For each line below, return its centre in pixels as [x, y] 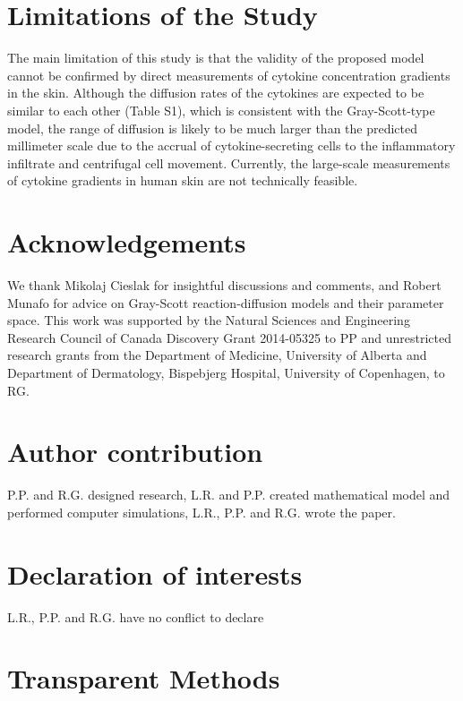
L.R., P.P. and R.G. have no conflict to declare [136, 616]
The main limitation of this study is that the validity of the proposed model [216, 58]
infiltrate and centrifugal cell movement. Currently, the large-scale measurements [229, 162]
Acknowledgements [127, 242]
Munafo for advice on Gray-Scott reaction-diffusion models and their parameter [226, 302]
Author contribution [135, 452]
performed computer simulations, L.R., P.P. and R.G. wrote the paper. [201, 512]
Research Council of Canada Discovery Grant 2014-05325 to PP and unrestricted [229, 337]
